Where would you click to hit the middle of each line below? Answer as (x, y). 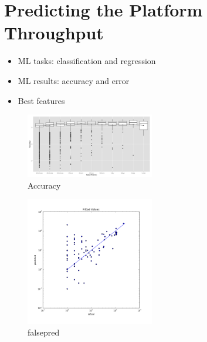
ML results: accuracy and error (74, 80)
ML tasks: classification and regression (87, 61)
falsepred (44, 332)
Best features (41, 100)
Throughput (54, 33)
